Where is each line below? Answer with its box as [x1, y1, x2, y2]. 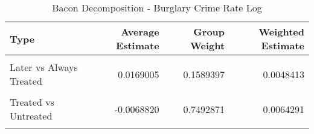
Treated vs [10, 95, 54, 109]
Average [120, 25, 159, 38]
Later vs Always [10, 60, 78, 74]
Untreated [10, 109, 53, 123]
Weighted [258, 25, 304, 38]
